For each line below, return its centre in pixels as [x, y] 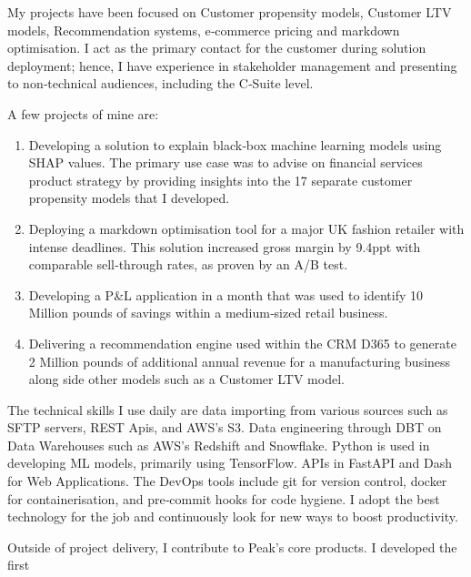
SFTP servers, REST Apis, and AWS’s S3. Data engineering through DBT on [225, 427]
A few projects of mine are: [83, 113]
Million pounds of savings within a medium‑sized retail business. [208, 313]
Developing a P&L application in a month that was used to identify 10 [225, 294]
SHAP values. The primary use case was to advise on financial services [225, 162]
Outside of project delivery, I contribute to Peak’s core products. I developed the [232, 547]
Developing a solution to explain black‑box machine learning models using [235, 144]
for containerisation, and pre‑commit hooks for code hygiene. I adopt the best [224, 498]
